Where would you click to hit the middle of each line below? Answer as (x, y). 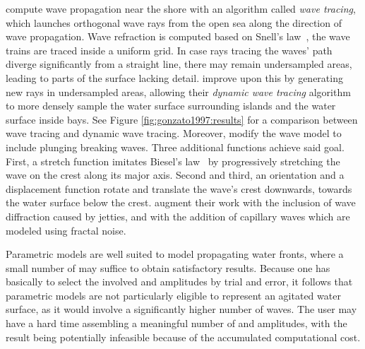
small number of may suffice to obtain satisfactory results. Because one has (168, 267)
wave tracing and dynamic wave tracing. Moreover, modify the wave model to (174, 133)
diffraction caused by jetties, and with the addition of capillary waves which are (178, 216)
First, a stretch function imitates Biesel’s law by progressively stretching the (173, 161)
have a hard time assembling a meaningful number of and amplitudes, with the (176, 323)
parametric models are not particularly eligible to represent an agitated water (173, 295)
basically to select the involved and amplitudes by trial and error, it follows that (179, 282)
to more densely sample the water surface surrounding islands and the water (171, 106)
